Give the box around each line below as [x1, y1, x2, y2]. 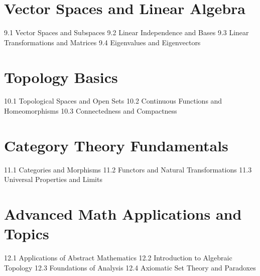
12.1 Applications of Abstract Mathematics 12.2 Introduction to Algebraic [4, 252, 232, 263]
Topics [4, 223, 49, 244]
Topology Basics [4, 66, 118, 87]
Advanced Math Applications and [4, 204, 242, 224]
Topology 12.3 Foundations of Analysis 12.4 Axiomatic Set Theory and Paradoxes [4, 262, 256, 272]
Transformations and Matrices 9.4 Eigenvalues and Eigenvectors [4, 37, 201, 47]
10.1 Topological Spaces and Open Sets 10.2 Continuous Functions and [4, 96, 222, 106]
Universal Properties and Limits [4, 174, 102, 185]
